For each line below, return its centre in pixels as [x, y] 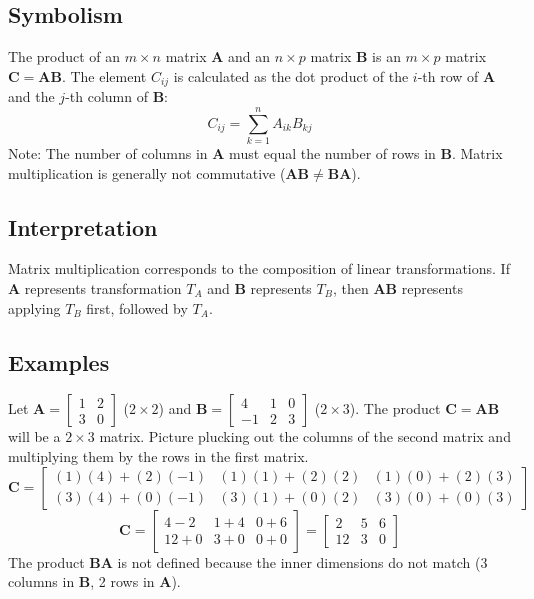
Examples [59, 361]
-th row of [448, 75]
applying [34, 307]
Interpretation [83, 226]
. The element [104, 75]
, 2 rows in [122, 581]
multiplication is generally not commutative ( [147, 172]
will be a [34, 436]
